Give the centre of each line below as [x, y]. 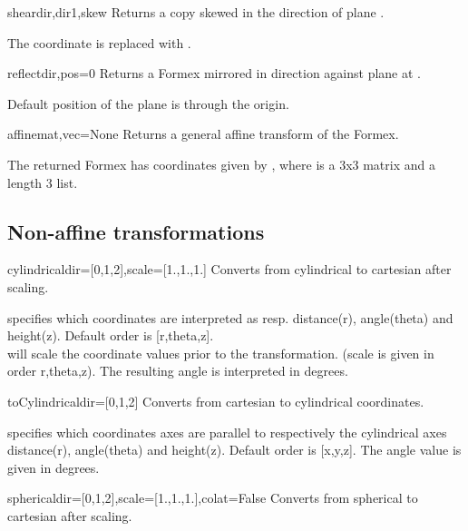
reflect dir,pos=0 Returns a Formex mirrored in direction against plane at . [214, 73]
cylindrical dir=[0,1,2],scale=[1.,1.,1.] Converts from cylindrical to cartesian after [229, 269]
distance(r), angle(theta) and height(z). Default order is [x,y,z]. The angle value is [234, 450]
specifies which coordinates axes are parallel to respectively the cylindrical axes [227, 432]
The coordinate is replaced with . [99, 42]
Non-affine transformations [136, 231]
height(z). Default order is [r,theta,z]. [111, 335]
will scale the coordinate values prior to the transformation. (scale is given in [221, 353]
